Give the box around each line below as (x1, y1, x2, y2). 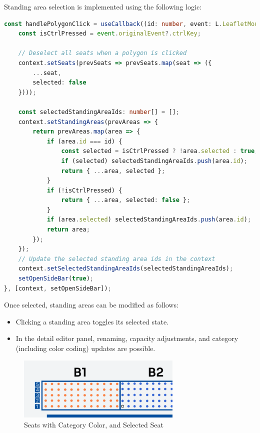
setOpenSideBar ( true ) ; (18, 275, 94, 282)
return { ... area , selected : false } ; (61, 196, 190, 204)
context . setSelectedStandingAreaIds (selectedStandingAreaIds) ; (18, 265, 233, 272)
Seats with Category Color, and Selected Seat (24, 419, 163, 429)
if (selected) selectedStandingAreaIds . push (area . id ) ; (61, 157, 247, 164)
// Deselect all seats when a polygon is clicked (18, 49, 187, 57)
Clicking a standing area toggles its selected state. (15, 316, 169, 326)
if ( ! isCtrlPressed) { (46, 186, 122, 194)
